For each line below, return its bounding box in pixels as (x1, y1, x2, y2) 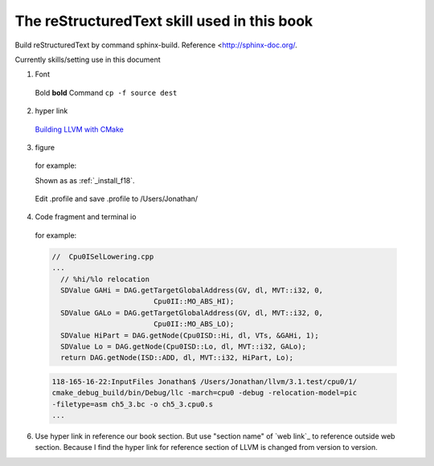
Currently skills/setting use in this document (14, 55, 161, 64)
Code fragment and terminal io (35, 212, 137, 222)
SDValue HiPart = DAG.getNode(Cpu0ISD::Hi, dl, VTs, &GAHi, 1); (60, 330, 319, 340)
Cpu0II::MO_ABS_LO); (153, 320, 235, 329)
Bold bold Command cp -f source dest (35, 88, 178, 97)
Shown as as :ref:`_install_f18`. (35, 175, 136, 185)
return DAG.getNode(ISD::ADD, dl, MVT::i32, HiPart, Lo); (60, 354, 294, 362)
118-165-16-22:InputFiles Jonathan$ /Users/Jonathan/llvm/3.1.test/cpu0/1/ (51, 377, 358, 386)
